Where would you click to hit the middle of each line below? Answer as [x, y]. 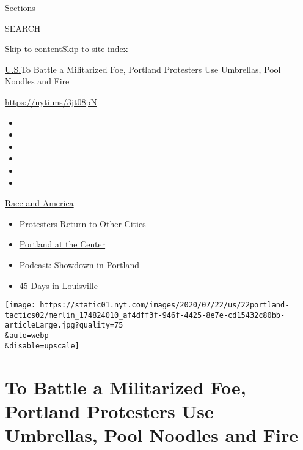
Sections [20, 7]
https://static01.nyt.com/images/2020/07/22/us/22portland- [165, 305]
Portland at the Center [62, 244]
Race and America [39, 203]
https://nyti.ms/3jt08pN [51, 101]
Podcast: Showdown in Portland [79, 264]
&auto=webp [27, 336]
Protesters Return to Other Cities [82, 223]
